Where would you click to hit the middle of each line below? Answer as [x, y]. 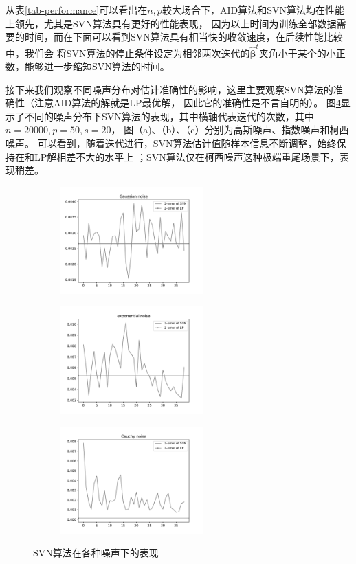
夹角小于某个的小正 [302, 53]
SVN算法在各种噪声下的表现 [96, 553]
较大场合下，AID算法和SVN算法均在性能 [253, 10]
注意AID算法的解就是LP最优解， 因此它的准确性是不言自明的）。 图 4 [187, 103]
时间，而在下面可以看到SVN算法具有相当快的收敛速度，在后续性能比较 [183, 37]
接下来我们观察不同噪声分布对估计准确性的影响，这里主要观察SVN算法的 [169, 89]
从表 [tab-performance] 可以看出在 [77, 10]
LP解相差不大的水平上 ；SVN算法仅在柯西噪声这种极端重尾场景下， [187, 156]
